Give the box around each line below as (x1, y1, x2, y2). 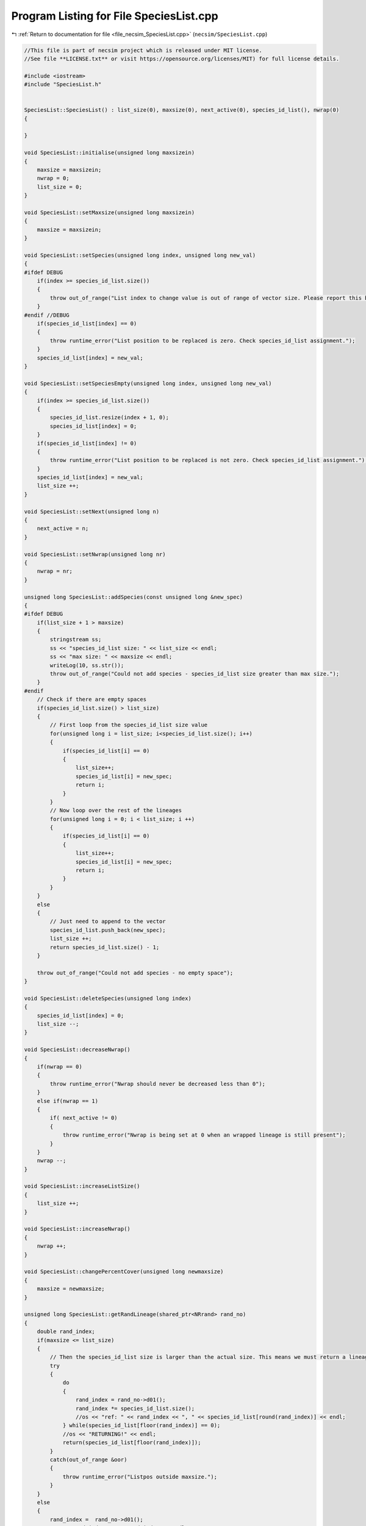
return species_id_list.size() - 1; (49, 944, 160, 950)
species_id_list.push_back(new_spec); (49, 927, 166, 933)
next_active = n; (37, 525, 89, 532)
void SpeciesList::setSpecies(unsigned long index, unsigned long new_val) (24, 251, 256, 259)
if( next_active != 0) (49, 1115, 118, 1121)
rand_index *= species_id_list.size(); (75, 1405, 195, 1412)
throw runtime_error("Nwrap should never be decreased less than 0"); (49, 1080, 265, 1087)
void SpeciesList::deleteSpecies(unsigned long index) (24, 995, 192, 1002)
